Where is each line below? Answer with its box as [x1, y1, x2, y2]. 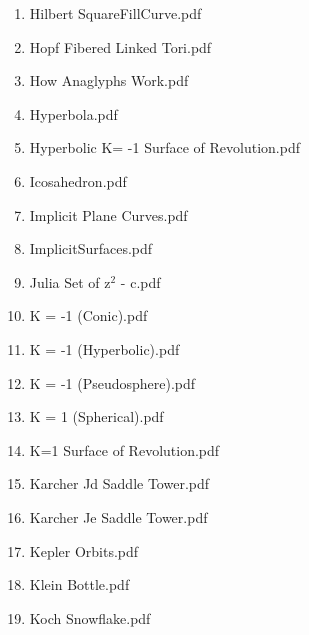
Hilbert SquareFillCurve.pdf [29, 3, 202, 23]
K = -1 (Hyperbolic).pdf [29, 338, 180, 359]
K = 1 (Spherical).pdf [29, 406, 164, 427]
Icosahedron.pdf [29, 170, 127, 191]
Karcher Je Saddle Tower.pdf [29, 506, 208, 527]
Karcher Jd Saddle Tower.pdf [29, 473, 210, 494]
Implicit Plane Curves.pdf [29, 204, 188, 225]
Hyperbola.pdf [29, 103, 118, 124]
